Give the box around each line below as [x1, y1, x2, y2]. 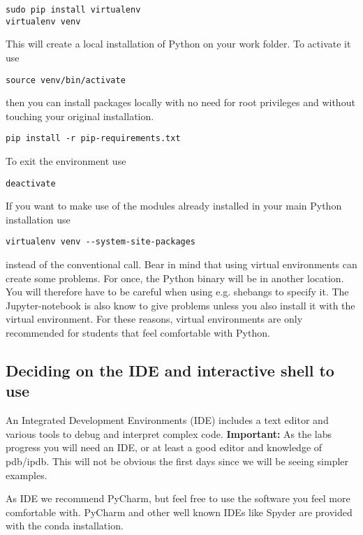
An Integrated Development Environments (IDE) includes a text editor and [6, 413, 329, 427]
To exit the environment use [6, 154, 126, 168]
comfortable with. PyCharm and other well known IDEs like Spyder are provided [6, 504, 353, 519]
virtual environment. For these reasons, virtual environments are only [6, 312, 303, 326]
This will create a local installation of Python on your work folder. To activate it [6, 36, 351, 51]
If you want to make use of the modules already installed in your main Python [6, 198, 342, 213]
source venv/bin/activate [6, 75, 126, 85]
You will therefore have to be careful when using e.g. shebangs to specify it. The [6, 284, 349, 299]
